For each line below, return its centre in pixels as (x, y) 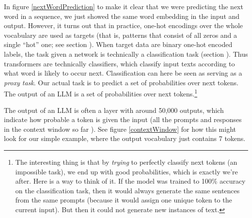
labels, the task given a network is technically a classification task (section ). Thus (126, 54)
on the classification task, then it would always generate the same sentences (127, 190)
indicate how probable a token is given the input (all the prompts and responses (123, 119)
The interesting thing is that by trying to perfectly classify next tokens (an (126, 162)
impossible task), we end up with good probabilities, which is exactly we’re (126, 171)
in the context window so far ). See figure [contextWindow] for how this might (120, 129)
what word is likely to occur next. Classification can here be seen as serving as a (123, 73)
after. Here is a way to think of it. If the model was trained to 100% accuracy (130, 181)
